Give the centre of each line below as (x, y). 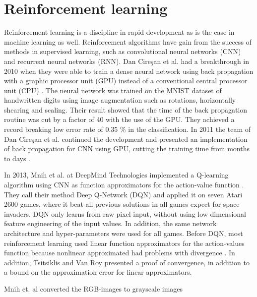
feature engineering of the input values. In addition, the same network (110, 223)
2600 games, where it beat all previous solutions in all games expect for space (122, 204)
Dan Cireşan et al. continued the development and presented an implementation (126, 139)
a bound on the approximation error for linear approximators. (98, 272)
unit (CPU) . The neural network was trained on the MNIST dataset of (113, 90)
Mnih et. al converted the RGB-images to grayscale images (94, 288)
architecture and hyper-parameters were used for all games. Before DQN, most (124, 233)
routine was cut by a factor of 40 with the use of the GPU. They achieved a (119, 119)
